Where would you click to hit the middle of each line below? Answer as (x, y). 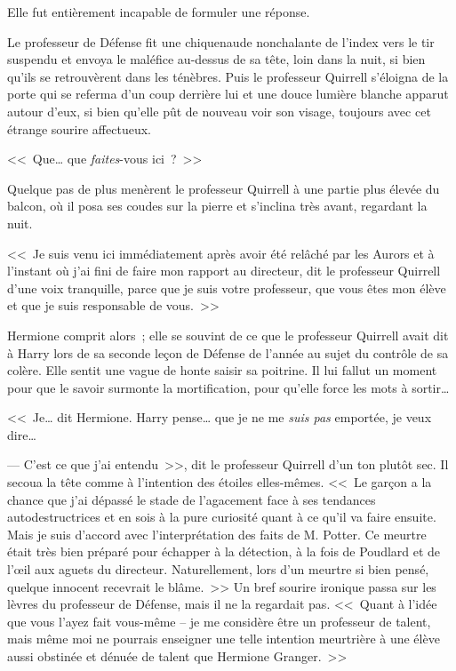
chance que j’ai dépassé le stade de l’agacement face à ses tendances (192, 499)
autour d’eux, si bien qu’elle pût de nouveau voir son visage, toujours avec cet (219, 111)
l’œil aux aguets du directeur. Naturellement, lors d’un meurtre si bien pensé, (218, 569)
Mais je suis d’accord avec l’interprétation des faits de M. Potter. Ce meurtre (217, 534)
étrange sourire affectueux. (79, 128)
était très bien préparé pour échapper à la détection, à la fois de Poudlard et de (224, 551)
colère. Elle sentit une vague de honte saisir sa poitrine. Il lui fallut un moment (222, 370)
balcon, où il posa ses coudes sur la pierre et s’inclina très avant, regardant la (217, 206)
